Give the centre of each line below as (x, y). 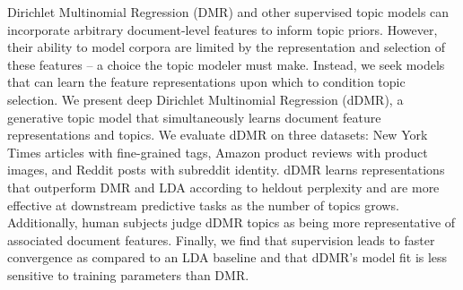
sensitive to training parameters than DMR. (128, 274)
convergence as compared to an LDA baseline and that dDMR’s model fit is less (227, 257)
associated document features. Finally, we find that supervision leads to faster (221, 239)
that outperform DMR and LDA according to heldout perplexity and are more (223, 187)
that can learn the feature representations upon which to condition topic (206, 82)
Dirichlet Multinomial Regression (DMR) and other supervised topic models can (228, 12)
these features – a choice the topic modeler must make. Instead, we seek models (226, 64)
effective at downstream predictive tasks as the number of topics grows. (203, 205)
